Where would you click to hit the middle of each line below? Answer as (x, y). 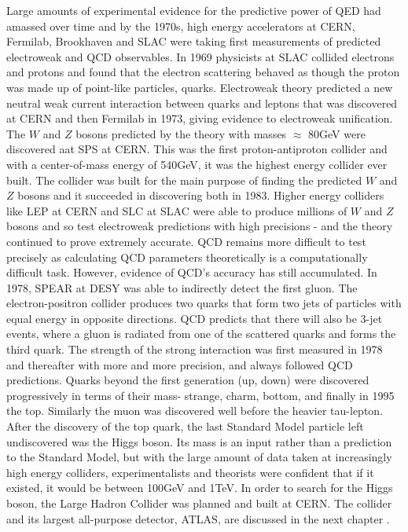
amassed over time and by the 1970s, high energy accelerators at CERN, (181, 26)
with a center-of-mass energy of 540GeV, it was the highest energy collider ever (197, 164)
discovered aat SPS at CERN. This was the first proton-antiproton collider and (197, 149)
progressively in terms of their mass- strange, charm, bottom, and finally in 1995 (200, 395)
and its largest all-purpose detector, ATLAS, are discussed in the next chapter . (198, 518)
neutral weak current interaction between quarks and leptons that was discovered (202, 103)
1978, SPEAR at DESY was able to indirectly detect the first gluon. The (182, 287)
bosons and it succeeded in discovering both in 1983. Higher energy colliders (201, 195)
